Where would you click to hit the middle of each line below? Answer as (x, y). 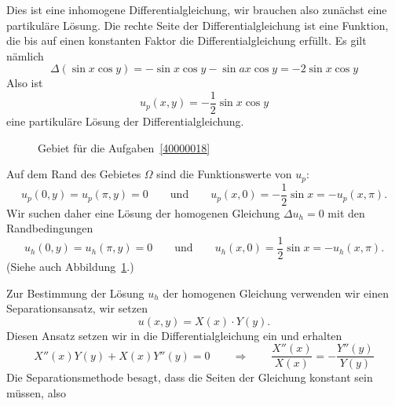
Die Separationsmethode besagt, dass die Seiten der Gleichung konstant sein (190, 377)
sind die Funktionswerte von (224, 174)
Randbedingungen (50, 228)
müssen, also (37, 393)
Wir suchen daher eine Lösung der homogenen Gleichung (143, 212)
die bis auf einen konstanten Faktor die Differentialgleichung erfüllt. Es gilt (187, 40)
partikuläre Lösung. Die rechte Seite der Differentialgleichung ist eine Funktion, (197, 25)
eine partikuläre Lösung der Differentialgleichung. (125, 121)
